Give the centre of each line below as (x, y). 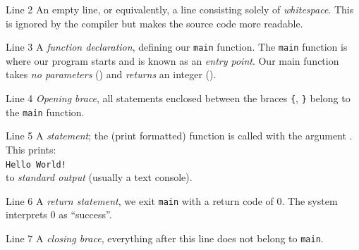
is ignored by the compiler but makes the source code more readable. (154, 23)
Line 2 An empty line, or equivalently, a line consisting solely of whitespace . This (180, 9)
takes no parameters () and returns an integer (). (111, 74)
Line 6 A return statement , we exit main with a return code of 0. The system (172, 200)
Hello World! (36, 164)
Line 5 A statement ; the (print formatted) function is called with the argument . (179, 136)
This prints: (31, 149)
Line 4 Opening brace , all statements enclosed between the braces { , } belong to (178, 98)
